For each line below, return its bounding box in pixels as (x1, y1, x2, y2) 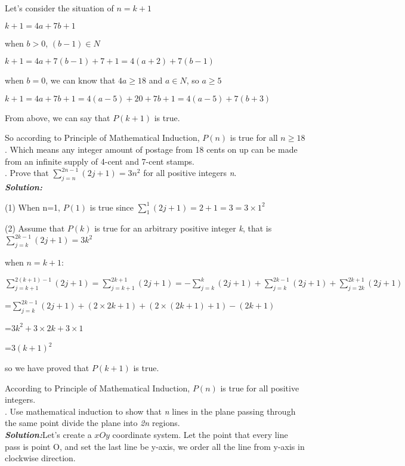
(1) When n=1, (5, 200, 60, 213)
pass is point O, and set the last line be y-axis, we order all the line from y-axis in (5, 440, 305, 452)
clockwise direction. (5, 452, 76, 464)
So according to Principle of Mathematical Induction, (5, 131, 200, 144)
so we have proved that (5, 362, 89, 374)
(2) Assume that (5, 222, 65, 234)
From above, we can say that (5, 111, 110, 124)
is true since (89, 200, 134, 213)
